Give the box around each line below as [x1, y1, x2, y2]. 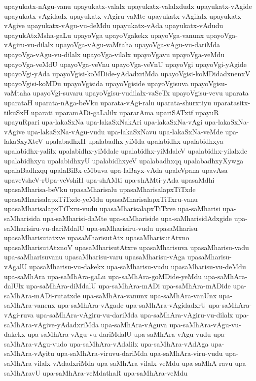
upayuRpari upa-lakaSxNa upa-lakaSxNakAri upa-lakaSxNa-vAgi [4, 117, 203, 127]
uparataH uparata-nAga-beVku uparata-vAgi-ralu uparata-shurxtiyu [4, 97, 212, 107]
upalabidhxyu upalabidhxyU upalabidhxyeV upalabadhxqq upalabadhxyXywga [4, 155, 244, 165]
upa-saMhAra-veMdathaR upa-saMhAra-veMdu [42, 367, 187, 378]
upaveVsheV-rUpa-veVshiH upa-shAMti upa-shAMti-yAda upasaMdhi [4, 174, 215, 185]
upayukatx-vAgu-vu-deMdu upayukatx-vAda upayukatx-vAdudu [27, 20, 223, 31]
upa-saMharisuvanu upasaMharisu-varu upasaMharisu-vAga [4, 252, 185, 262]
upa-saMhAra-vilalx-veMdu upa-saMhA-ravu [97, 357, 233, 368]
